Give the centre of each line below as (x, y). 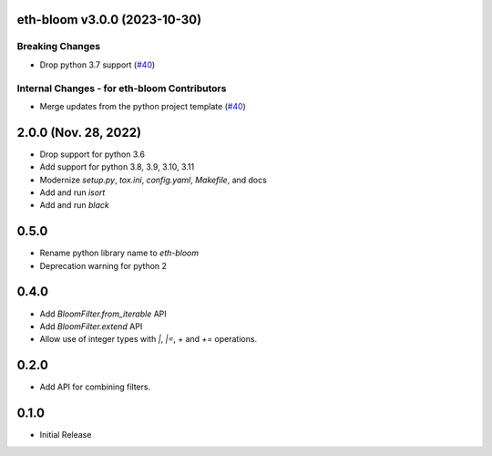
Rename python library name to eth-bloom (119, 253)
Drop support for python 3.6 (92, 154)
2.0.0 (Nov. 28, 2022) (79, 132)
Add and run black (74, 205)
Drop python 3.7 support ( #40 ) (97, 65)
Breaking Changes (59, 47)
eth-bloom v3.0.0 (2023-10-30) (109, 20)
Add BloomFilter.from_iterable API (103, 314)
